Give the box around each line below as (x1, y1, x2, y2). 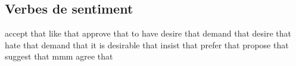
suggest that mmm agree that (5, 50, 113, 62)
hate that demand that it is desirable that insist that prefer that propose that (5, 38, 289, 51)
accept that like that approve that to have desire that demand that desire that (5, 27, 291, 39)
